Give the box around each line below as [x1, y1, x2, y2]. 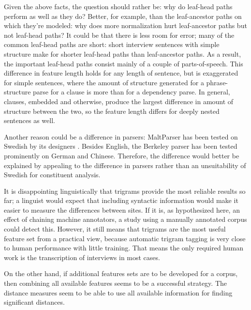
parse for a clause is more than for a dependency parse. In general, [33, 87, 230, 97]
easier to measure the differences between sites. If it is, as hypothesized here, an [4, 204, 240, 215]
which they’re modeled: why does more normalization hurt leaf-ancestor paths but [4, 20, 247, 31]
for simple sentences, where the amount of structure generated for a [4, 77, 204, 87]
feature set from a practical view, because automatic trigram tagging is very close [4, 233, 246, 243]
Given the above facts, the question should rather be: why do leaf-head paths [4, 1, 233, 11]
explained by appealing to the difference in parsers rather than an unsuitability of [4, 160, 246, 170]
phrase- [206, 77, 228, 87]
